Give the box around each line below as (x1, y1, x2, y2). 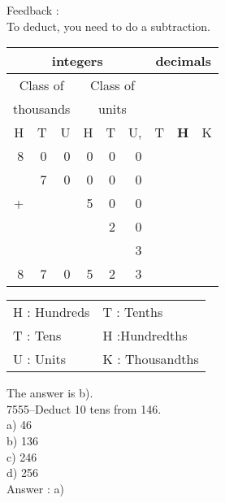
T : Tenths (102, 302, 163, 322)
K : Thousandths (102, 349, 199, 369)
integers (51, 51, 103, 71)
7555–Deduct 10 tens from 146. (6, 400, 162, 417)
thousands (13, 99, 71, 119)
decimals (155, 51, 211, 71)
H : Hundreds (13, 302, 90, 322)
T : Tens (13, 326, 62, 345)
